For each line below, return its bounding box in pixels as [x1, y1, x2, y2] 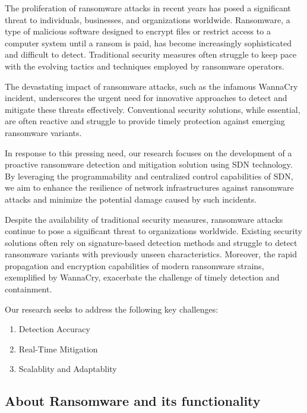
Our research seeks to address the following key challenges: [5, 302, 219, 315]
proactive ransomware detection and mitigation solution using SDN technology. [5, 158, 293, 171]
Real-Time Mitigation [18, 342, 98, 355]
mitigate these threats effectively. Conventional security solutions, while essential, [5, 103, 300, 115]
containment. [5, 283, 52, 295]
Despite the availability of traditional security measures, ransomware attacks [5, 213, 283, 225]
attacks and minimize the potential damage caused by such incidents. [5, 193, 257, 205]
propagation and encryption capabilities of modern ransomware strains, [5, 259, 264, 272]
